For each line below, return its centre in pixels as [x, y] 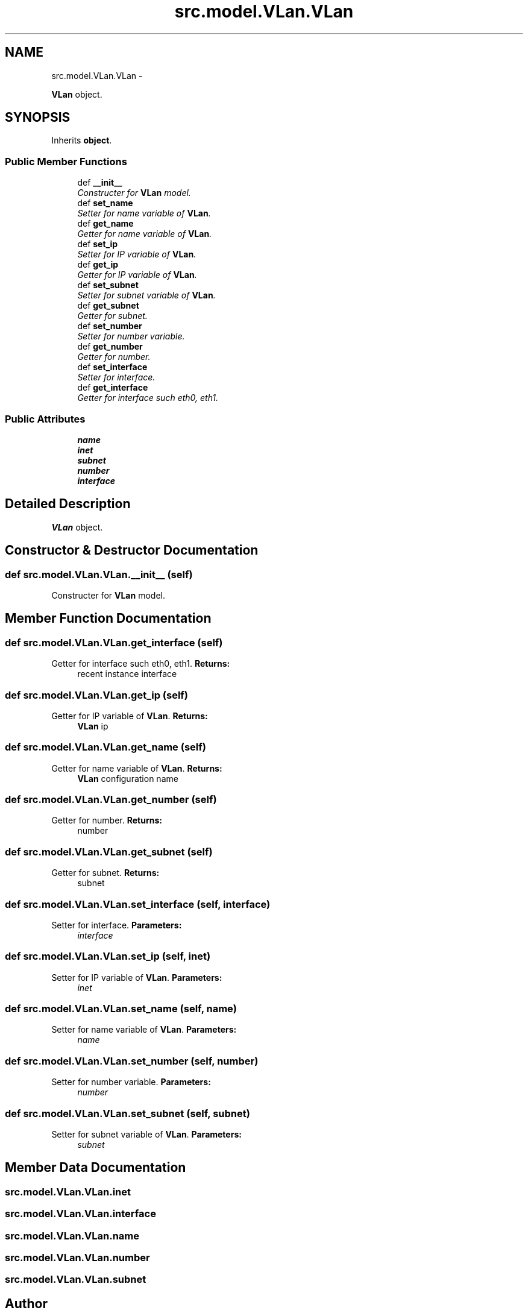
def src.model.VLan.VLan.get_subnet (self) [109, 852]
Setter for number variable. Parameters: [131, 1082]
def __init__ [100, 183]
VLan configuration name [128, 778]
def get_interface [113, 388]
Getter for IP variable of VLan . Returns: [130, 716]
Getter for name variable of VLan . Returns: [137, 768]
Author [26, 1303]
